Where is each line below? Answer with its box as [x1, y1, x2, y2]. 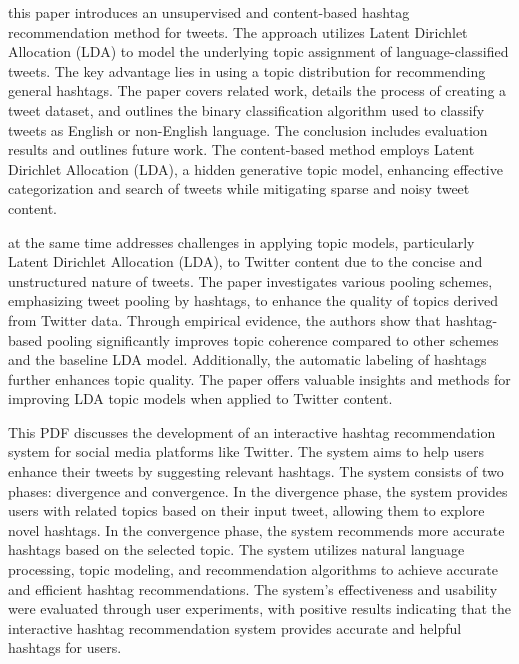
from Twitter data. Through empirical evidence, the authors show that [8, 309, 441, 330]
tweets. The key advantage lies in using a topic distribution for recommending [8, 60, 486, 81]
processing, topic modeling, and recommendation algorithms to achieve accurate [8, 559, 498, 580]
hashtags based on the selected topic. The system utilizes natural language [8, 539, 465, 560]
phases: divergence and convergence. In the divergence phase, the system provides [8, 480, 508, 501]
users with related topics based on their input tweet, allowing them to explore [8, 500, 485, 521]
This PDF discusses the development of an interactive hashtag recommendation [8, 421, 496, 442]
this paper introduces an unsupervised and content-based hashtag [8, 2, 410, 22]
